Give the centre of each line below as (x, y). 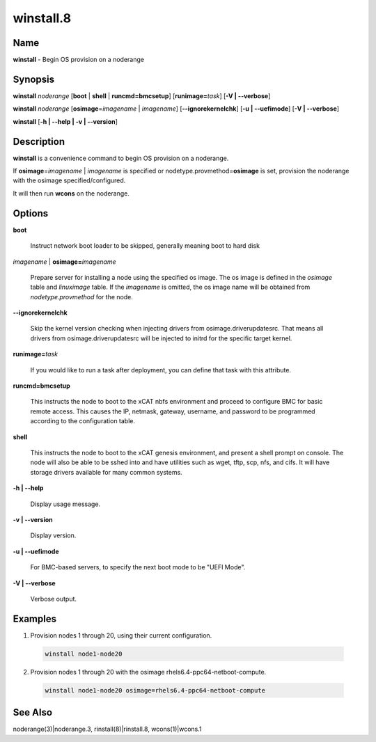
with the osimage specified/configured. (69, 180)
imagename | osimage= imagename (64, 262)
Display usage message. (65, 504)
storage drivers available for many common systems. (106, 472)
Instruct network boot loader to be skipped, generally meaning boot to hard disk (145, 246)
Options (31, 213)
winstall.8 (42, 18)
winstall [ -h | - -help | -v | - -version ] (65, 121)
